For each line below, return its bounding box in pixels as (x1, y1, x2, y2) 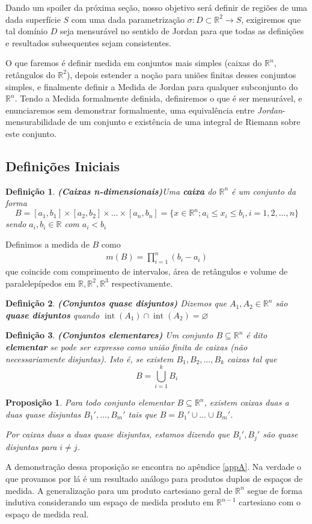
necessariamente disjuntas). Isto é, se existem (5, 352, 174, 365)
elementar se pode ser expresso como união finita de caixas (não (5, 340, 248, 353)
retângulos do (5, 68, 55, 81)
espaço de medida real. (5, 507, 89, 520)
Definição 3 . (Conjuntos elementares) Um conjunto (5, 329, 213, 341)
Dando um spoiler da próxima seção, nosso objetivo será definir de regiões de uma (5, 1, 308, 13)
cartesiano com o (239, 496, 301, 508)
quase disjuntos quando (5, 308, 100, 321)
